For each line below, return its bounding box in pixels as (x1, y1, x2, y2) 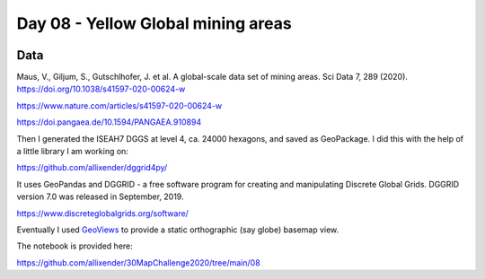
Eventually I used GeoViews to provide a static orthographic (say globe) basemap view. (16, 224, 339, 235)
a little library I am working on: (16, 146, 129, 157)
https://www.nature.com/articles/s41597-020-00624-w (16, 100, 223, 111)
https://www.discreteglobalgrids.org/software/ (16, 207, 189, 219)
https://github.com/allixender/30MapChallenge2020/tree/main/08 (16, 257, 260, 268)
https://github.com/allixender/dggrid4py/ (16, 162, 168, 173)
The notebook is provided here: (16, 240, 134, 251)
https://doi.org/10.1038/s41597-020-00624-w (16, 83, 186, 94)
